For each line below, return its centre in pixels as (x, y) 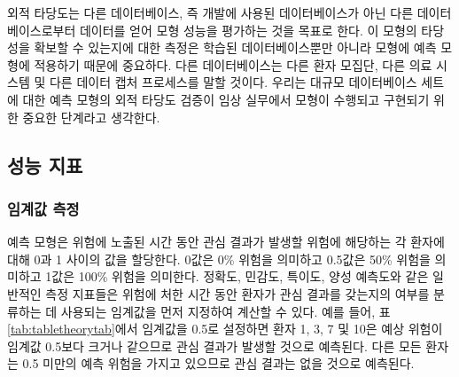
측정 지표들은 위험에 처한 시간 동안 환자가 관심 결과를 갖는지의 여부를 (237, 293)
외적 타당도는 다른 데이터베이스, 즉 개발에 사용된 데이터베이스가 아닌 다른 (210, 12)
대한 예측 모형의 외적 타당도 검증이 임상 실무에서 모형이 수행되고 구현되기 (226, 99)
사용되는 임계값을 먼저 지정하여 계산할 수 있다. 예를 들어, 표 (226, 311)
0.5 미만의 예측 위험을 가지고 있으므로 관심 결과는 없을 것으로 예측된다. (218, 363)
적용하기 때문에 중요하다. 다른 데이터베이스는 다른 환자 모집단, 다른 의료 (233, 64)
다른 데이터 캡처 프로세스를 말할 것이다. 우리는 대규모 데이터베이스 (233, 82)
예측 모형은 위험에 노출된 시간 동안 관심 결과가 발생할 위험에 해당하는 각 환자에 (226, 242)
